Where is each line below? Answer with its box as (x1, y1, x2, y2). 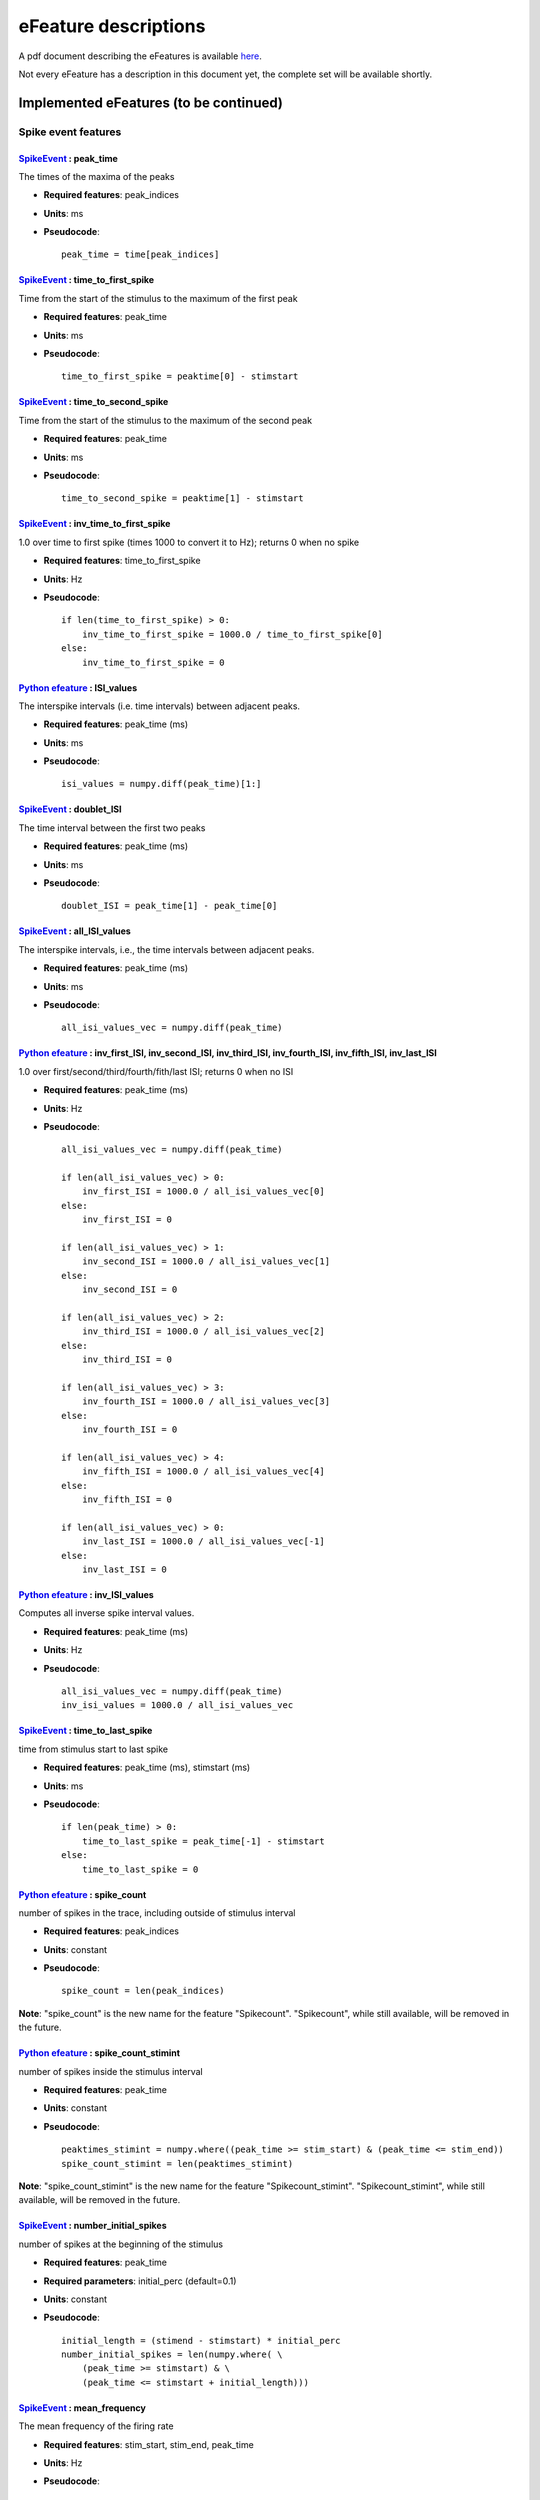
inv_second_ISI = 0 (81, 1284, 178, 1295)
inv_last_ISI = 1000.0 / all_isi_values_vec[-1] (81, 1536, 325, 1547)
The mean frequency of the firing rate (18, 2420, 174, 2432)
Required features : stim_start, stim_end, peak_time (43, 2438, 254, 2450)
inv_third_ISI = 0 (81, 1354, 173, 1365)
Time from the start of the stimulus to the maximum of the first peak (18, 292, 299, 304)
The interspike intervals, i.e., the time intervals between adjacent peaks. (18, 943, 315, 955)
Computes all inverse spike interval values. (18, 1607, 195, 1619)
